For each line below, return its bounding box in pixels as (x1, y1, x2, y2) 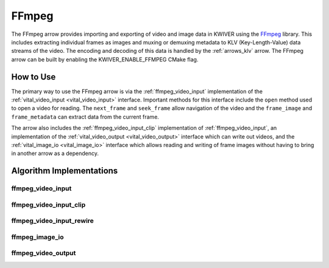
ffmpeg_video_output (11, 249, 76, 258)
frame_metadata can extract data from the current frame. (11, 113, 160, 120)
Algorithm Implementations (11, 166, 118, 176)
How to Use (11, 72, 56, 82)
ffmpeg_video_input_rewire (11, 216, 94, 225)
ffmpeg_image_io (11, 233, 64, 241)
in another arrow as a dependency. (11, 149, 99, 157)
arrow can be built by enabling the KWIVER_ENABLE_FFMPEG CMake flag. (11, 55, 199, 63)
